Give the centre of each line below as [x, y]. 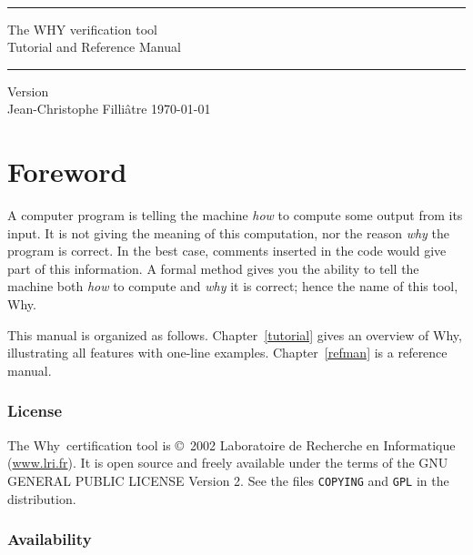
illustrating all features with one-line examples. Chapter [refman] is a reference [227, 353]
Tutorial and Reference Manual [94, 47]
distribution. [42, 498]
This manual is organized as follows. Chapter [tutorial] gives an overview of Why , [235, 334]
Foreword [67, 172]
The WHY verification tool [82, 29]
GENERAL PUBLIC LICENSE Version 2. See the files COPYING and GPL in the [228, 480]
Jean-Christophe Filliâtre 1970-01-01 [109, 109]
